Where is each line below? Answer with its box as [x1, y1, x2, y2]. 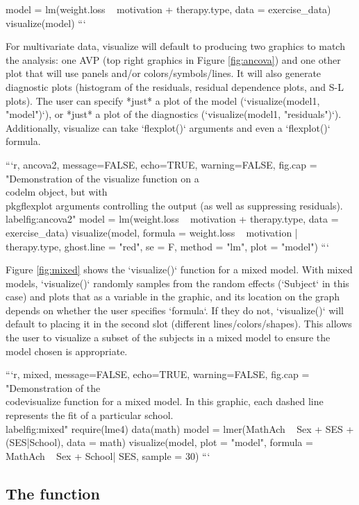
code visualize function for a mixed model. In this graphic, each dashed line [6, 394, 324, 409]
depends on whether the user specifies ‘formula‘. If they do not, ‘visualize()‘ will [6, 302, 344, 317]
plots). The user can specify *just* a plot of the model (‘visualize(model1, [6, 93, 320, 108]
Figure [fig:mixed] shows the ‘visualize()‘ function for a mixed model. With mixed [6, 262, 353, 277]
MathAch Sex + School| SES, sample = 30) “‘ [6, 448, 210, 463]
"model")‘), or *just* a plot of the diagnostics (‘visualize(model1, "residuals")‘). [6, 107, 342, 121]
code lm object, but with [6, 185, 108, 199]
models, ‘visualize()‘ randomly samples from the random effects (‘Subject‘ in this [6, 275, 349, 290]
